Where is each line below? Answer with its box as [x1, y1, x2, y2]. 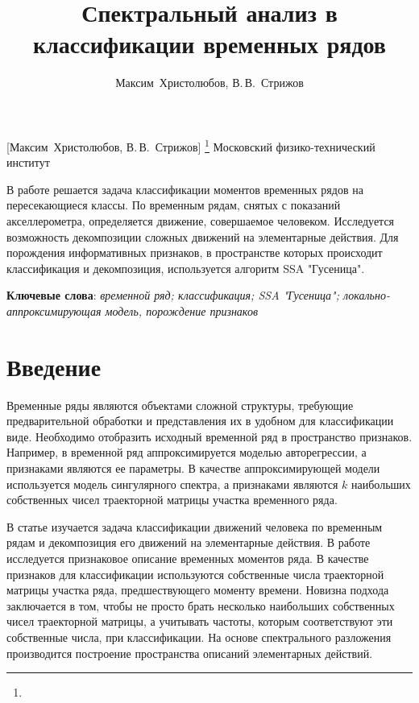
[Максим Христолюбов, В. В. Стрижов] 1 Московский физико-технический [6, 135, 375, 155]
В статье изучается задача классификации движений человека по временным [6, 518, 383, 535]
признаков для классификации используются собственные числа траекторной [6, 565, 384, 582]
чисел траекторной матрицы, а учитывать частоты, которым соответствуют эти [6, 613, 393, 630]
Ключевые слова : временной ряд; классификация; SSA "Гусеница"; [6, 287, 340, 304]
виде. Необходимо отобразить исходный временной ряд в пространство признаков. [6, 428, 413, 445]
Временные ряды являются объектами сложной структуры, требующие [6, 396, 354, 413]
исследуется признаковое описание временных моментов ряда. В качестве [6, 549, 369, 566]
